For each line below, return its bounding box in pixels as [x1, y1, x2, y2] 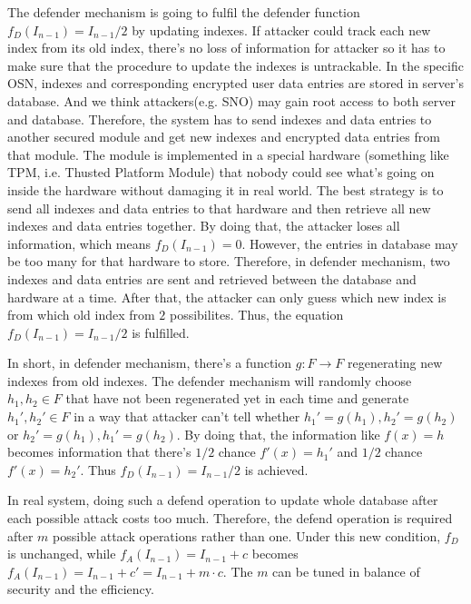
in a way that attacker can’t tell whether [74, 407, 300, 426]
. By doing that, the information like [176, 424, 380, 443]
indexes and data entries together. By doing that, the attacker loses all [7, 216, 400, 235]
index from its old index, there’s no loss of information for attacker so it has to [7, 38, 446, 57]
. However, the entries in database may [241, 233, 458, 252]
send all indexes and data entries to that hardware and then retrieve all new [7, 198, 431, 217]
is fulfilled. [132, 322, 190, 342]
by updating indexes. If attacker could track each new [132, 20, 431, 39]
